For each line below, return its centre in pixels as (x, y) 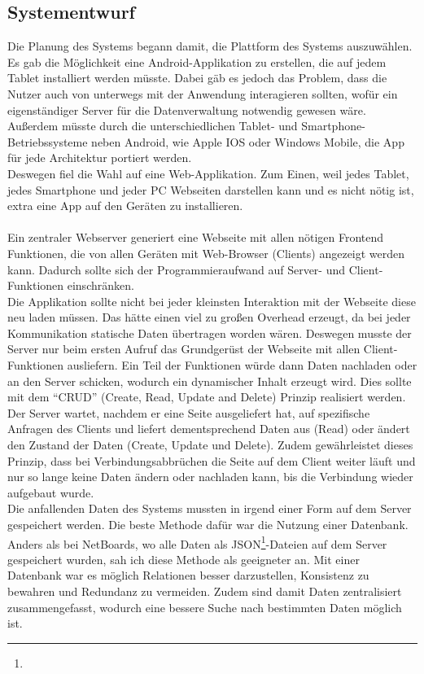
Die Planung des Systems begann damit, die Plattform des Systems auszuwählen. (210, 46)
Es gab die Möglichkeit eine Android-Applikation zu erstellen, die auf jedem (197, 61)
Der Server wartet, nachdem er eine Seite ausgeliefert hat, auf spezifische (189, 412)
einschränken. (101, 285)
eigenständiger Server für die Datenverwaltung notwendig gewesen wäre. (187, 109)
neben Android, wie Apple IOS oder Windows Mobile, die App (248, 141)
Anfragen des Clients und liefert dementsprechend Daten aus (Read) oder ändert (209, 429)
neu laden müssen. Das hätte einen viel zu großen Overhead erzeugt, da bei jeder (209, 317)
